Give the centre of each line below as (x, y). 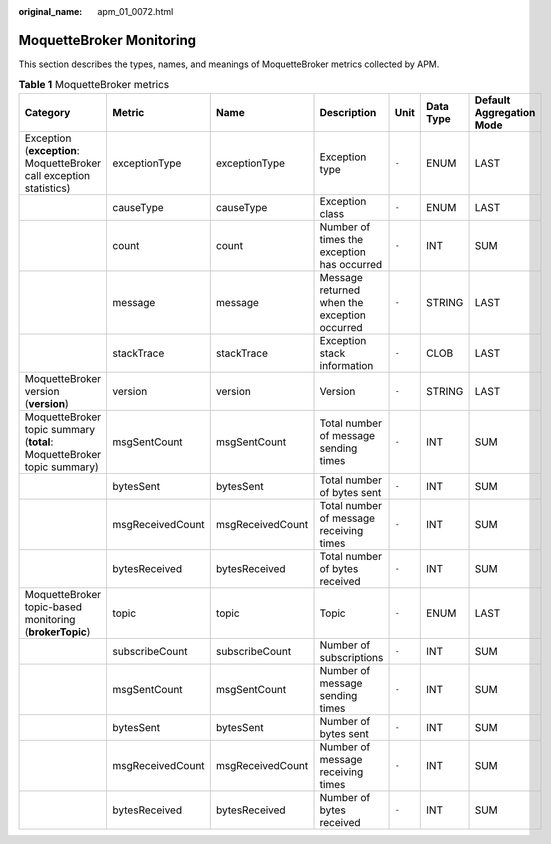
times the (341, 239)
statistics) (47, 188)
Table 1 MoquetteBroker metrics (94, 85)
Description (348, 112)
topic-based (53, 607)
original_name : (50, 11)
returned (340, 290)
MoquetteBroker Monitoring (107, 40)
